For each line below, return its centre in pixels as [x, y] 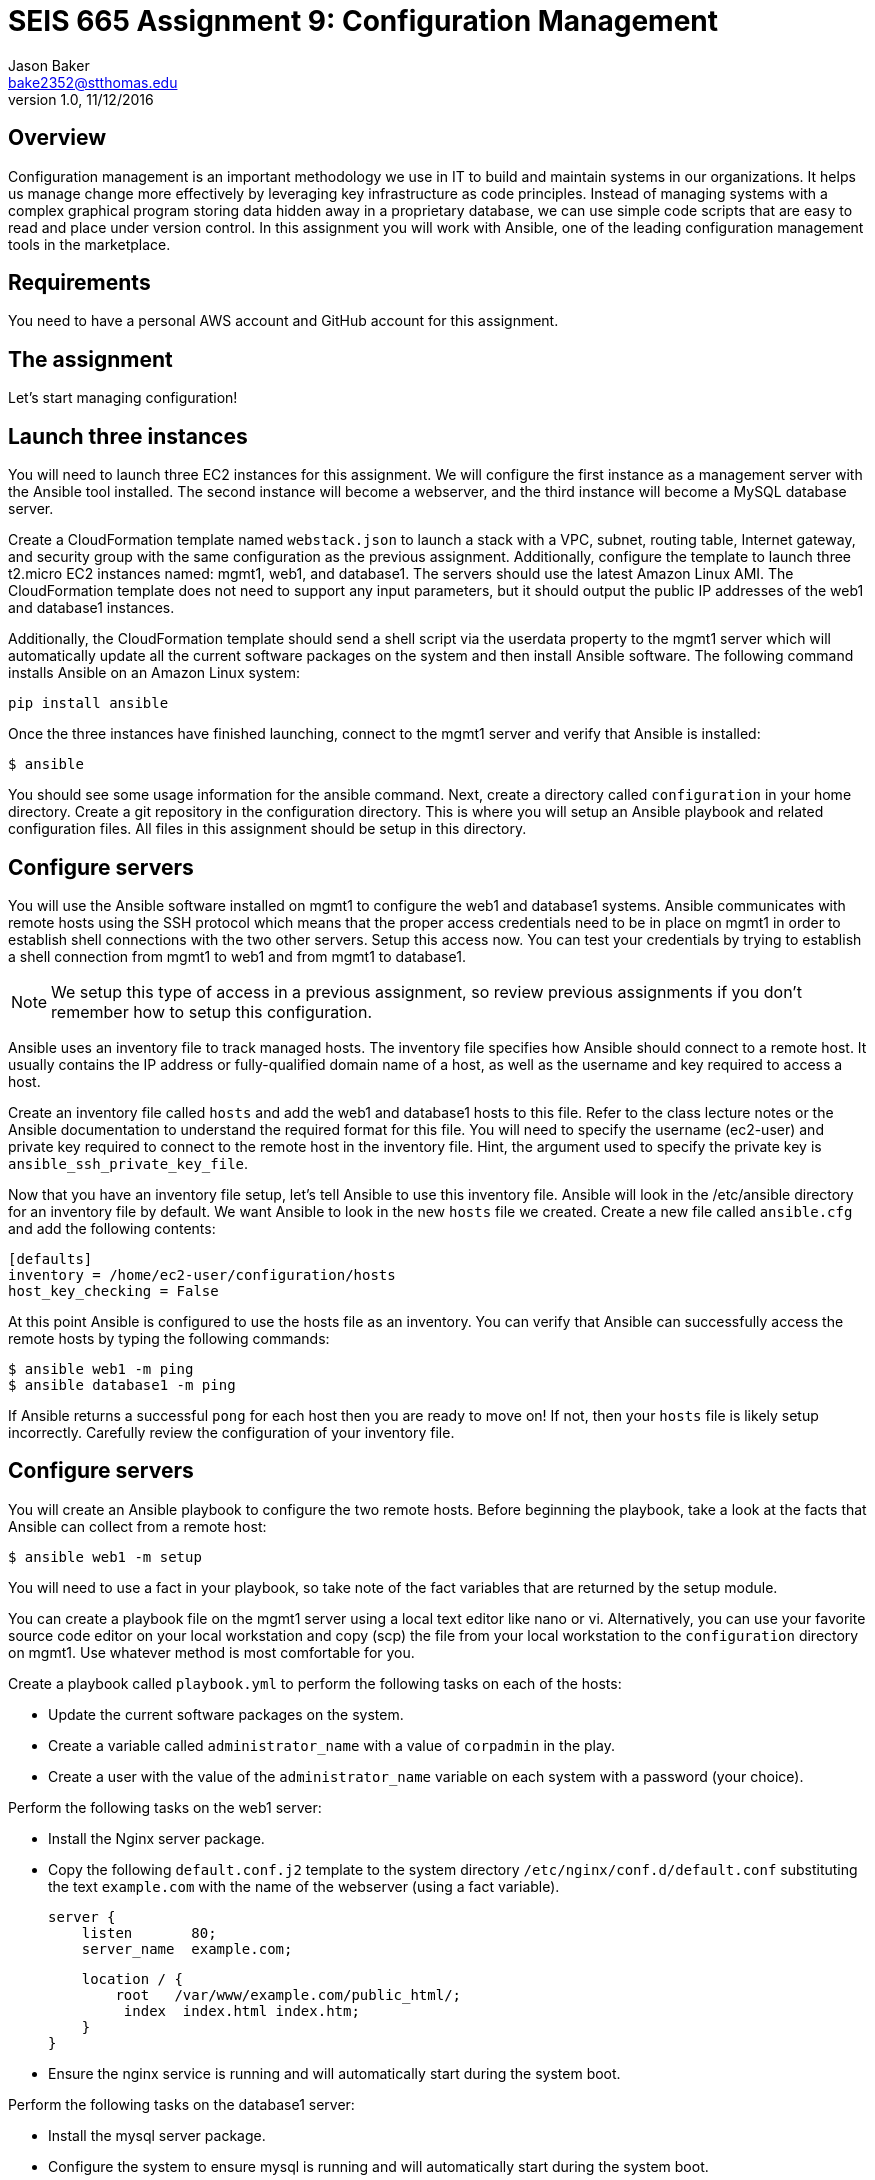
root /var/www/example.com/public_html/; [288, 1994]
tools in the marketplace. [89, 244]
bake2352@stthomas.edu [93, 82]
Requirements [79, 283]
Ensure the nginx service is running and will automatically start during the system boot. [334, 2073]
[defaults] [50, 1258]
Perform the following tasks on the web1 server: [165, 1807]
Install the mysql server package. [157, 2135]
